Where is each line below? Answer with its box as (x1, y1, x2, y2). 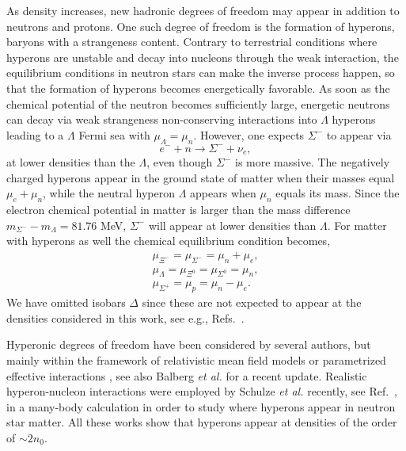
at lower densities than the (6, 154, 135, 170)
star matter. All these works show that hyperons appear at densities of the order (6, 414, 397, 430)
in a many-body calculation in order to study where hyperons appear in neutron (6, 398, 396, 415)
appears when (190, 185, 256, 201)
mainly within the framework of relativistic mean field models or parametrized (6, 352, 386, 369)
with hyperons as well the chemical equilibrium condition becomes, (6, 232, 331, 249)
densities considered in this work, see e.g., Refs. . (6, 309, 245, 326)
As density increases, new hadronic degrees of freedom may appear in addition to (6, 2, 400, 18)
